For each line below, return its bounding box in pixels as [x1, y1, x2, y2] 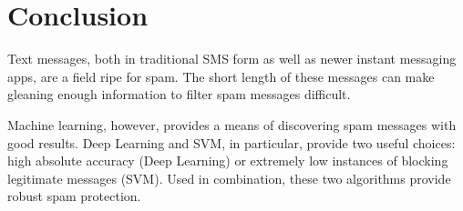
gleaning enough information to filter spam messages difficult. [7, 85, 351, 104]
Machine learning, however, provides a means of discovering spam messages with [7, 115, 457, 134]
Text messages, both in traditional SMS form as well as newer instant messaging [7, 49, 457, 68]
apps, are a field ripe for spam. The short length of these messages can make [7, 66, 435, 85]
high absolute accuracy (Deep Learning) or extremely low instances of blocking [7, 151, 448, 170]
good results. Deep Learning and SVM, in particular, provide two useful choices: [7, 133, 456, 152]
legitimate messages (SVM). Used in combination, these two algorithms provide [7, 168, 451, 187]
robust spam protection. [7, 186, 141, 206]
